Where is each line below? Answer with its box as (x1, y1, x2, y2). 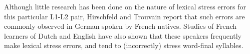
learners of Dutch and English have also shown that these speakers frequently (4, 30, 241, 41)
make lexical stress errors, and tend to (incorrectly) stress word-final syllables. (4, 40, 243, 51)
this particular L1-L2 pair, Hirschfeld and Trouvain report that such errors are (4, 11, 245, 21)
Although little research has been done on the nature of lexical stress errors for (4, 1, 246, 11)
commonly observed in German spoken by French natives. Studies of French (4, 21, 237, 31)
